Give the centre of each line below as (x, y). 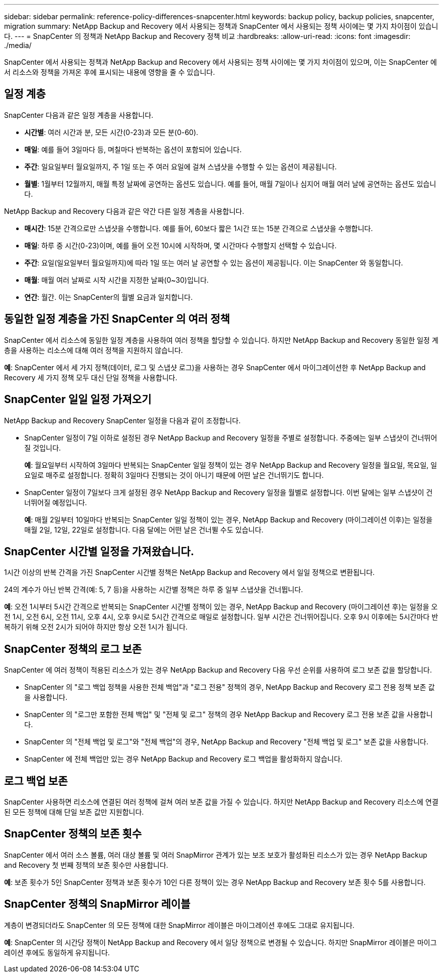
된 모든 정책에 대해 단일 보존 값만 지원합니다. (74, 812)
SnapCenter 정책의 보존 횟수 (73, 834)
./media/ (18, 45)
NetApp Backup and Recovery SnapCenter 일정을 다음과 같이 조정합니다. (122, 420)
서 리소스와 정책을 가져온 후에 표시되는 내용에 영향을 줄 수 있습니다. (109, 72)
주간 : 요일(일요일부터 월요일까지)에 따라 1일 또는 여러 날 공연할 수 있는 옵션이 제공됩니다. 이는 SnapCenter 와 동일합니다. (214, 262)
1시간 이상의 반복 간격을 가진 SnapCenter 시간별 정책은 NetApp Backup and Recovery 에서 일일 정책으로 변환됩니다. (189, 572)
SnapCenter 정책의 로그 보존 (73, 649)
